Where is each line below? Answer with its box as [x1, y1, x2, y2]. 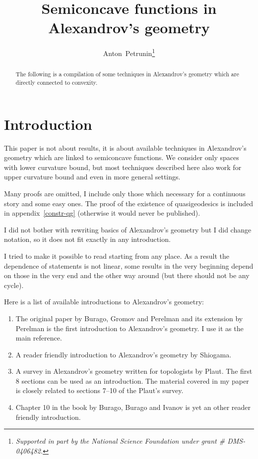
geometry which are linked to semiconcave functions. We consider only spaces [4, 152, 239, 163]
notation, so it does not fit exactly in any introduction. [4, 234, 171, 244]
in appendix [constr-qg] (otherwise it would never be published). [4, 208, 200, 218]
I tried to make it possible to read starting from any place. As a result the [4, 250, 229, 261]
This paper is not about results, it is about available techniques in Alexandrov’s [4, 142, 247, 153]
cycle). [4, 280, 24, 290]
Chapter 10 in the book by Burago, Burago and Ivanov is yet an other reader [15, 402, 251, 412]
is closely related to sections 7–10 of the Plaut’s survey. [15, 385, 184, 396]
